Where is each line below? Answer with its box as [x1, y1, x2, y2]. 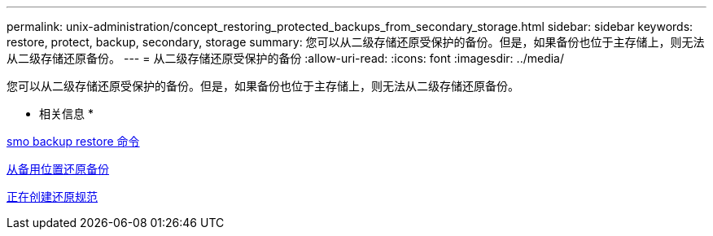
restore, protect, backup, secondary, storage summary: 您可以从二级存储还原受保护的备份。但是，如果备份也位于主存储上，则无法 [7, 35, 705, 49]
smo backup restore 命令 [7, 134, 140, 148]
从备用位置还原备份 [7, 162, 109, 176]
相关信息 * [39, 107, 94, 120]
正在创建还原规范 [7, 190, 98, 203]
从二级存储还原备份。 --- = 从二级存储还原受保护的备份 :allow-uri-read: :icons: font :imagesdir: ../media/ [7, 51, 565, 65]
